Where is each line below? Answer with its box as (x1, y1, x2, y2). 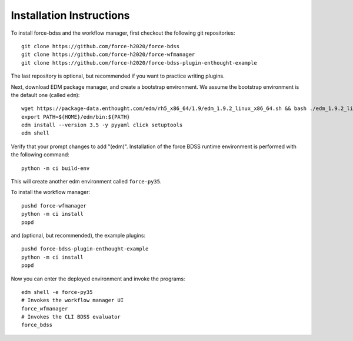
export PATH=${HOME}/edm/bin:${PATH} (21, 113, 131, 120)
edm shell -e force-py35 (21, 289, 93, 295)
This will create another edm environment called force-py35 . (11, 178, 162, 185)
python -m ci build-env (21, 165, 90, 172)
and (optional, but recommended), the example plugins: (11, 232, 146, 239)
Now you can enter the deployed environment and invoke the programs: (11, 275, 185, 282)
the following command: (11, 151, 70, 158)
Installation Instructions (11, 9, 130, 22)
